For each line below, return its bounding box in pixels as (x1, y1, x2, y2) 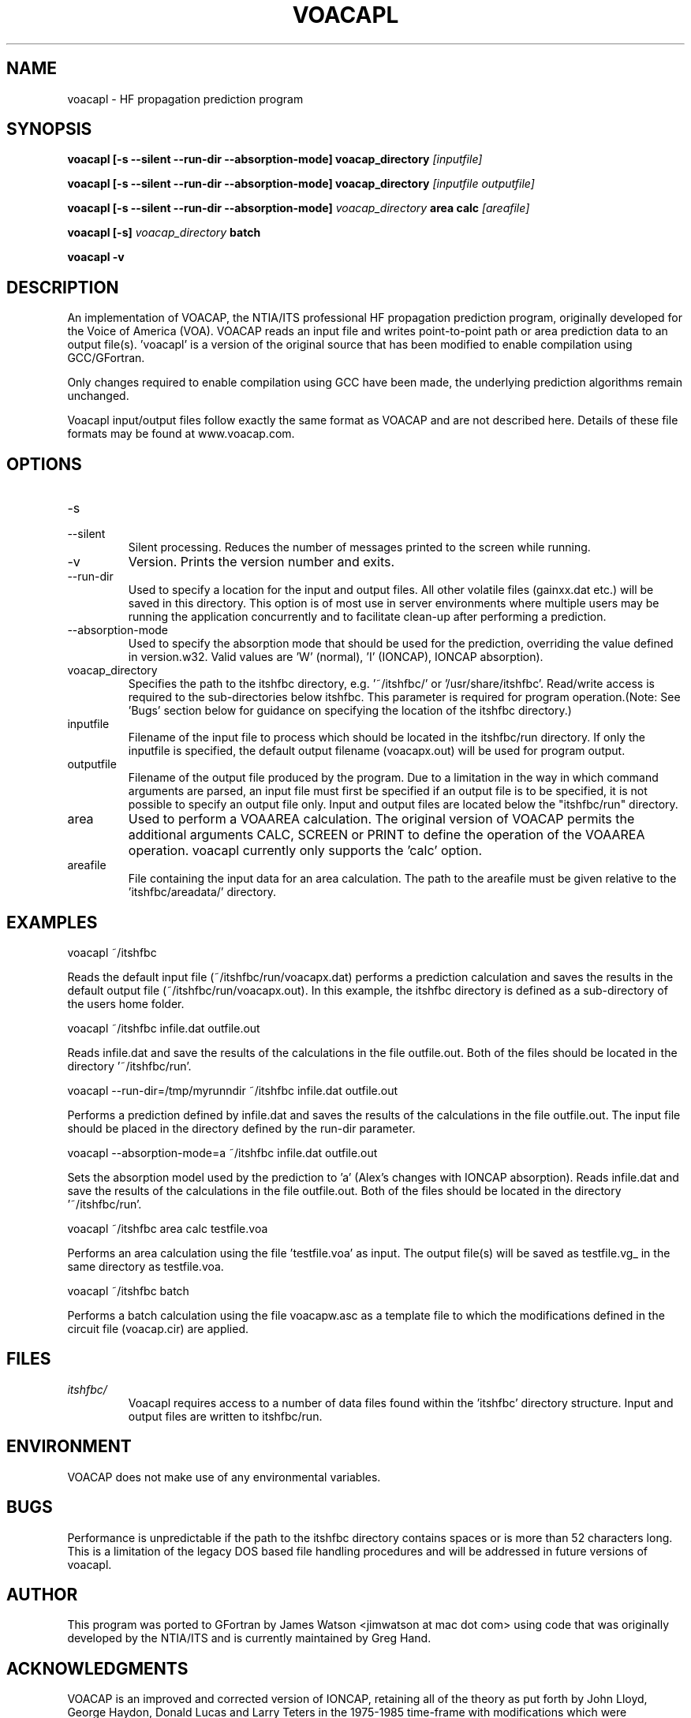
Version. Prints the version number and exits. (128, 554, 395, 570)
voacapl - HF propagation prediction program (67, 92, 304, 106)
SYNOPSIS (6, 119, 92, 140)
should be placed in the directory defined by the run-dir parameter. (67, 1121, 416, 1135)
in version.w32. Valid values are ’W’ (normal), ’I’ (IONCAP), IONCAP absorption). (128, 650, 543, 664)
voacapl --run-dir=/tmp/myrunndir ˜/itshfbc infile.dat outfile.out (67, 1083, 398, 1097)
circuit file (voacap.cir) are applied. (67, 1321, 249, 1335)
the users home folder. (67, 996, 185, 1010)
